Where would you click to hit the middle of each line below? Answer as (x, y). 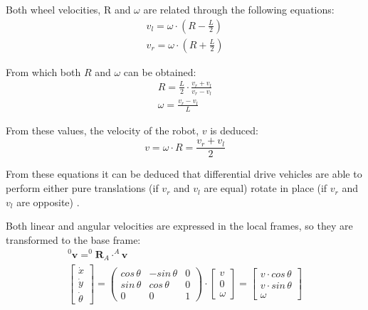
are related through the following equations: (239, 9)
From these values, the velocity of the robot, (102, 130)
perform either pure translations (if (82, 188)
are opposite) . (48, 202)
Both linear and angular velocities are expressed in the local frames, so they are (179, 226)
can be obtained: (160, 71)
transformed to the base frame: (73, 239)
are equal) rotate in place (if (266, 188)
